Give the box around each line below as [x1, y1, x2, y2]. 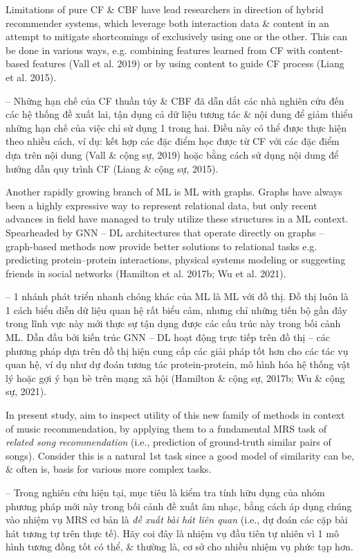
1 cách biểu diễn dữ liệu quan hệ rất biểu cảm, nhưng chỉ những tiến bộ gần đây [6, 302, 347, 317]
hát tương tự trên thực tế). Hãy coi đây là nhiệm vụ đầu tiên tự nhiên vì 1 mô [6, 525, 339, 540]
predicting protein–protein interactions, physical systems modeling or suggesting [6, 252, 346, 267]
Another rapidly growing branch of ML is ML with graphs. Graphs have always [6, 184, 342, 199]
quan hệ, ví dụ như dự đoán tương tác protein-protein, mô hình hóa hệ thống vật [6, 357, 351, 372]
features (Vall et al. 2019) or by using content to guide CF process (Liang [32, 56, 344, 71]
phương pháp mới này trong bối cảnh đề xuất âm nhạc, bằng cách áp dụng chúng [6, 498, 352, 513]
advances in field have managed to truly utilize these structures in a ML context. [6, 211, 349, 226]
